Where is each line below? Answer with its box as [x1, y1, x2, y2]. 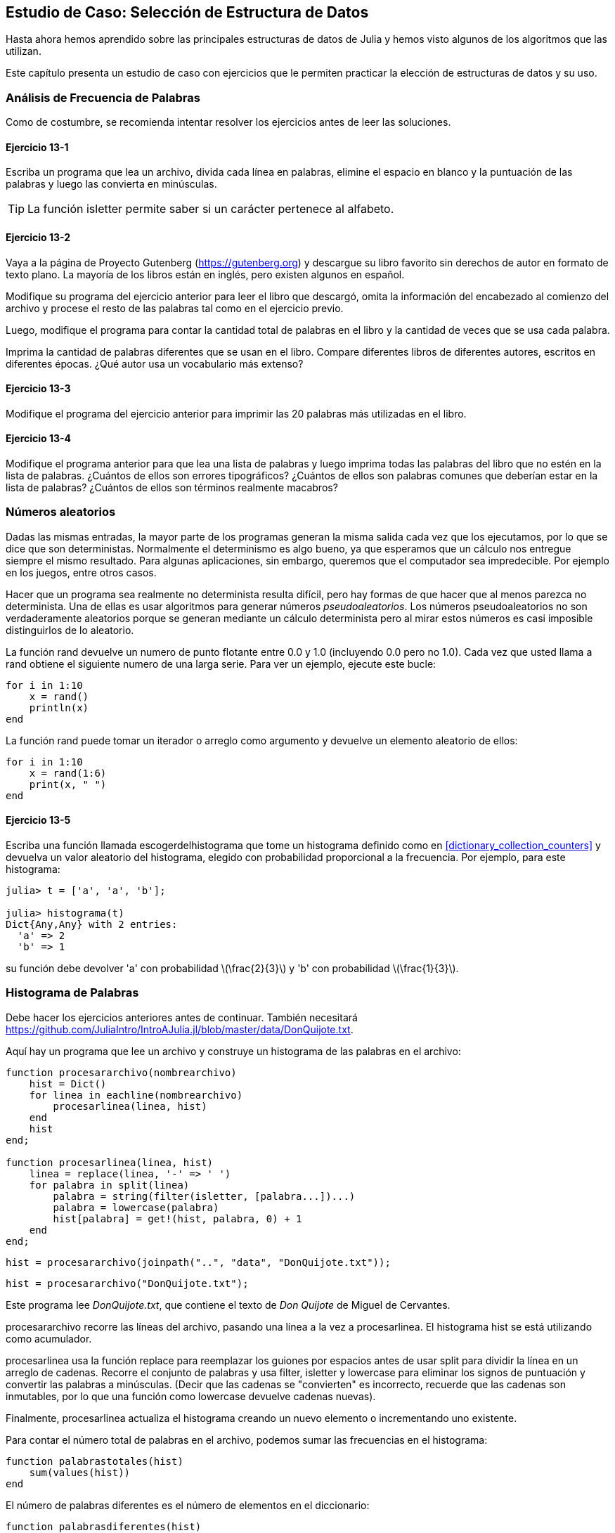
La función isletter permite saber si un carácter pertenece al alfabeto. [27, 202, 394, 216]
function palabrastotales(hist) [6, 1455, 183, 1467]
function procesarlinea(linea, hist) [6, 1156, 214, 1168]
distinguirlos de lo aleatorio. [6, 623, 134, 636]
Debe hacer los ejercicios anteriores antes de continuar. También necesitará [6, 1011, 358, 1023]
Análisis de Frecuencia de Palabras [6, 90, 200, 105]
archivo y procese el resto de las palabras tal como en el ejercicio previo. [6, 302, 344, 314]
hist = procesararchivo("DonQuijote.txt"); [6, 1277, 249, 1289]
